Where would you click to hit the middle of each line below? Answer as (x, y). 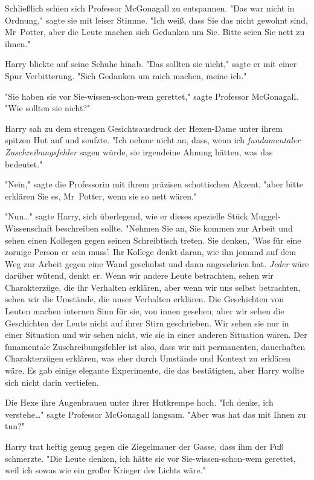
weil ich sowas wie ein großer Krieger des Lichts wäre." (105, 470)
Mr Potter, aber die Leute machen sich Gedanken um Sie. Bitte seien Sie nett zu (155, 32)
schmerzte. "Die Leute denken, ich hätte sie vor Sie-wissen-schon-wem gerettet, (150, 458)
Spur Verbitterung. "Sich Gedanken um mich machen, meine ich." (126, 75)
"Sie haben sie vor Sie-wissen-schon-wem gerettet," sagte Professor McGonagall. (152, 96)
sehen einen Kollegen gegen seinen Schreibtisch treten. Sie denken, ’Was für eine (153, 240)
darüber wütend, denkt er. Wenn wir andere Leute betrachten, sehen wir (139, 275)
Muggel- (266, 216)
